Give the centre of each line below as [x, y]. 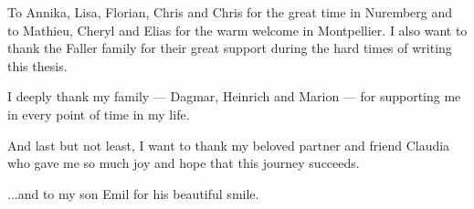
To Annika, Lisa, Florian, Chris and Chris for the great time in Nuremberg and [230, 12]
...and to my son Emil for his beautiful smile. [133, 193]
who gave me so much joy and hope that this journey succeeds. [184, 163]
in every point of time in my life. [99, 114]
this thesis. [37, 65]
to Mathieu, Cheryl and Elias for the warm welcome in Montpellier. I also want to [237, 30]
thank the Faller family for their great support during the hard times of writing [230, 48]
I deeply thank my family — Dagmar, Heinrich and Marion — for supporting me [234, 96]
